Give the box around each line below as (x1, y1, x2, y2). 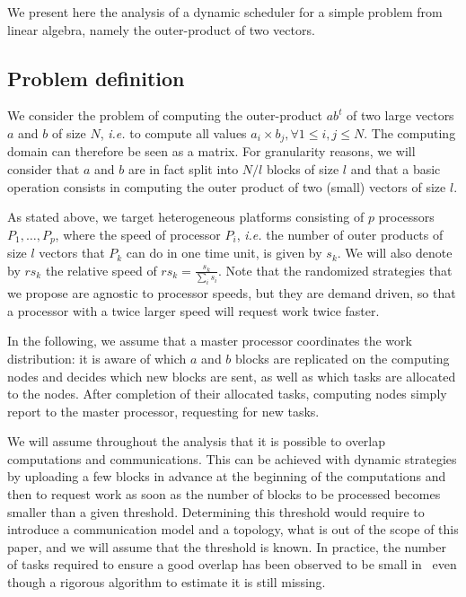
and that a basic (350, 160, 441, 179)
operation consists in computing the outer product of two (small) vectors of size (7, 177, 446, 196)
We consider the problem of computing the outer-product (7, 106, 323, 125)
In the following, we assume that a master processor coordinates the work (7, 331, 412, 350)
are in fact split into (127, 160, 239, 179)
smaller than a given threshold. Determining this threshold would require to (7, 502, 425, 521)
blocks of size (266, 160, 339, 179)
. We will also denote (337, 243, 453, 262)
